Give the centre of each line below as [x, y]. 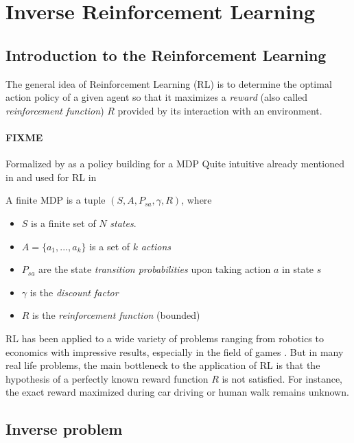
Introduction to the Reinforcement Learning [166, 55]
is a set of [110, 246]
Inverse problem [64, 429]
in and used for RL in [51, 177]
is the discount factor [74, 292]
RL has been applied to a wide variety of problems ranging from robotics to [165, 338]
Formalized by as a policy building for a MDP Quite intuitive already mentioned [175, 164]
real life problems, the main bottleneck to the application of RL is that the [163, 365]
